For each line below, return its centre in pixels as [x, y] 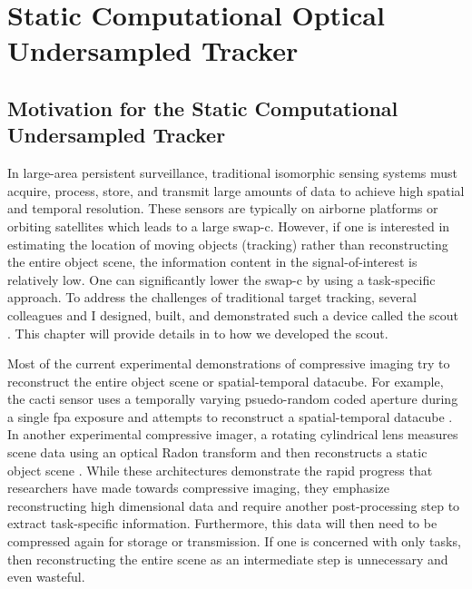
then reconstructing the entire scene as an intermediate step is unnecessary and [228, 559]
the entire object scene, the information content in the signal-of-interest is [212, 262]
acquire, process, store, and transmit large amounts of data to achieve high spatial [236, 190]
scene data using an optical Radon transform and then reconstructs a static [217, 452]
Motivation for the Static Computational [203, 108]
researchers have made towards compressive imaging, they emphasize [198, 488]
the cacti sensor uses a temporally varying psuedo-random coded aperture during [233, 399]
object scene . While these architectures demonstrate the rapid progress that [220, 470]
